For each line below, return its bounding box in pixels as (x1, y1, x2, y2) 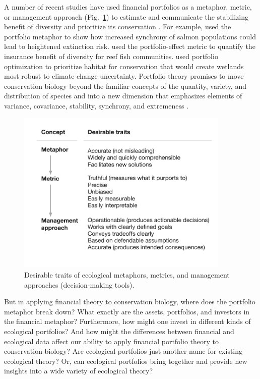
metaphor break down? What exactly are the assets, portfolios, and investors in (4, 306, 250, 316)
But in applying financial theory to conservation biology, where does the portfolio (4, 296, 255, 307)
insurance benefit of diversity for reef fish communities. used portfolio (4, 50, 218, 61)
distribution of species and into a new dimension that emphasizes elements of (4, 90, 242, 101)
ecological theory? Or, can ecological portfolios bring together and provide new (4, 355, 247, 366)
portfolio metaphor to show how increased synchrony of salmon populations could (4, 31, 256, 41)
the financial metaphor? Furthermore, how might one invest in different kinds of (4, 316, 251, 327)
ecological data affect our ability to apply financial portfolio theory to (4, 336, 219, 346)
